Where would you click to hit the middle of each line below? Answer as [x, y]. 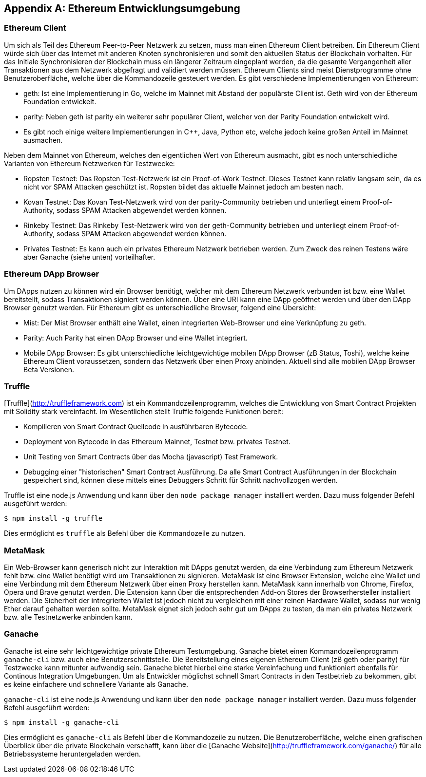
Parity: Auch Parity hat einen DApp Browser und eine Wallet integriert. [136, 338]
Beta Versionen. [49, 369]
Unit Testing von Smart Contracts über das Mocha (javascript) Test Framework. [151, 457]
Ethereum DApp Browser [52, 274]
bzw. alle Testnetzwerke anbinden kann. [68, 617]
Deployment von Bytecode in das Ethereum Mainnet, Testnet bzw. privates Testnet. [157, 442]
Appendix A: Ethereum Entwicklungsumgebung [122, 9]
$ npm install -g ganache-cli [62, 722]
